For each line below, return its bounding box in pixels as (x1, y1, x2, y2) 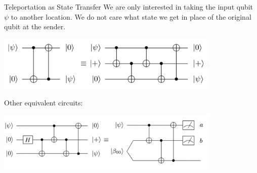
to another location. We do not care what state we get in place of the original (11, 11, 251, 22)
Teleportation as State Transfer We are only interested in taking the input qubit (4, 2, 253, 12)
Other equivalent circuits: (4, 97, 83, 108)
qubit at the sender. (4, 21, 66, 32)
